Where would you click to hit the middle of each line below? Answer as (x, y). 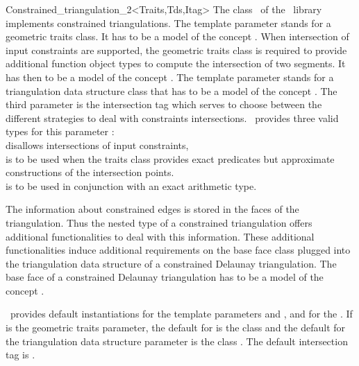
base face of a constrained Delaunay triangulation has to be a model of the (165, 277)
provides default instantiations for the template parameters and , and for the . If (181, 314)
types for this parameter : (60, 131)
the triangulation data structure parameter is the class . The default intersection (177, 341)
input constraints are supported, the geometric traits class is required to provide (176, 50)
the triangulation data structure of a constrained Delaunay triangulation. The (171, 263)
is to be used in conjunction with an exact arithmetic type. (131, 185)
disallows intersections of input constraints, (97, 145)
